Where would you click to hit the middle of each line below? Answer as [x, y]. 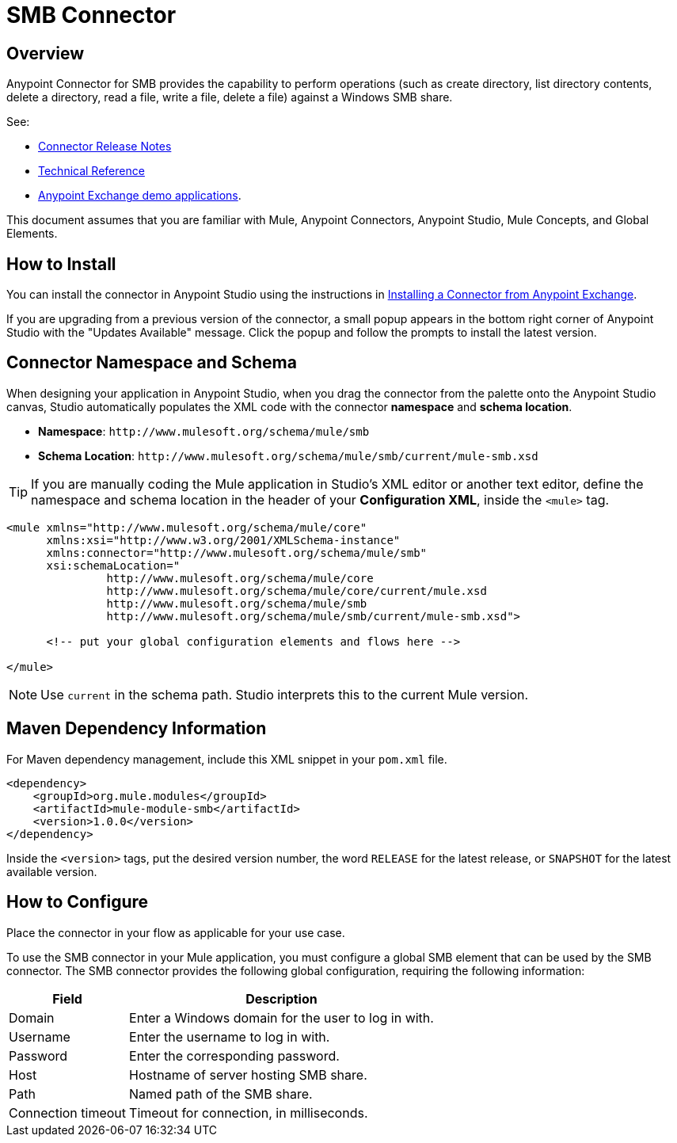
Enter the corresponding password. [234, 1055]
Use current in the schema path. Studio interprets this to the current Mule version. [285, 694]
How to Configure [78, 902]
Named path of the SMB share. [221, 1093]
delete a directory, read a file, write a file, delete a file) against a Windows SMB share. [230, 97]
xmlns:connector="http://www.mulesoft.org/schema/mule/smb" [237, 552]
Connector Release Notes [105, 147]
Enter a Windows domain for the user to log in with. [281, 1017]
